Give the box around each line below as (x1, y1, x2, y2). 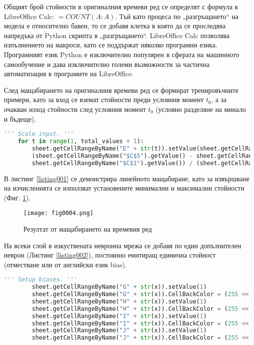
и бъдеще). (4, 113, 36, 124)
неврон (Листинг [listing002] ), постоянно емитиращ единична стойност (4, 250, 216, 260)
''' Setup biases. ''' (4, 276, 78, 283)
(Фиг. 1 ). (4, 192, 31, 202)
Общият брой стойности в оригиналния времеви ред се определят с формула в (4, 1, 238, 11)
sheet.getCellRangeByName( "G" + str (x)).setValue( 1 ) (32, 283, 207, 291)
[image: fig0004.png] (23, 210, 94, 217)
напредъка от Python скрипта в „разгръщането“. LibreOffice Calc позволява (4, 30, 230, 40)
